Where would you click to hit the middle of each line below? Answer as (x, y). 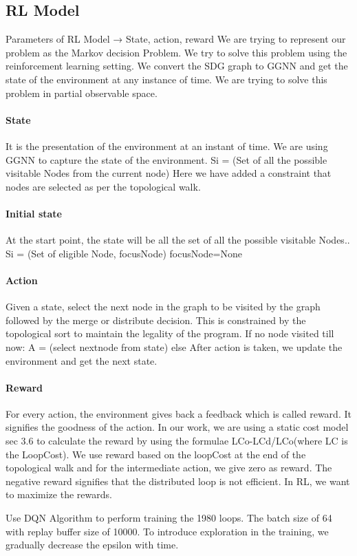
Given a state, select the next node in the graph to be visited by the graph (163, 307)
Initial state (34, 213)
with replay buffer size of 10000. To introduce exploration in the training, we (167, 531)
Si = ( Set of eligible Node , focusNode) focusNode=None (124, 253)
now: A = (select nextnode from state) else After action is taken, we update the (174, 346)
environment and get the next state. (82, 360)
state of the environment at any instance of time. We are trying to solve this (166, 79)
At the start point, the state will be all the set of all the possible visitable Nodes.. (178, 240)
